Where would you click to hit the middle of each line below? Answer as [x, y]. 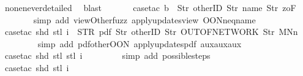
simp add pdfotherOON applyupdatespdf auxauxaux [140, 43]
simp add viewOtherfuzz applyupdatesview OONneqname [144, 19]
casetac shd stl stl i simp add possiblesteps [107, 55]
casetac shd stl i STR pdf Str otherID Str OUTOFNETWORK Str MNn [151, 32]
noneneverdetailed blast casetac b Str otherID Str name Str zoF [150, 7]
